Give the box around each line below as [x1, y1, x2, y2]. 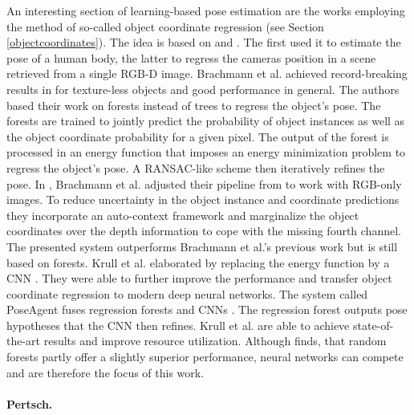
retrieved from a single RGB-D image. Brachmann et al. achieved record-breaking [6, 65, 408, 82]
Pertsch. [6, 395, 53, 412]
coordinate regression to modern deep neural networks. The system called [6, 285, 368, 302]
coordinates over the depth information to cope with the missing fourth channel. [6, 222, 401, 239]
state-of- [352, 316, 394, 333]
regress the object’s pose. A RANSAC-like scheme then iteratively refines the [6, 159, 385, 176]
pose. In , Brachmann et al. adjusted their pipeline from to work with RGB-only [6, 175, 402, 192]
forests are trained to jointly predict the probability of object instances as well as [6, 112, 405, 129]
